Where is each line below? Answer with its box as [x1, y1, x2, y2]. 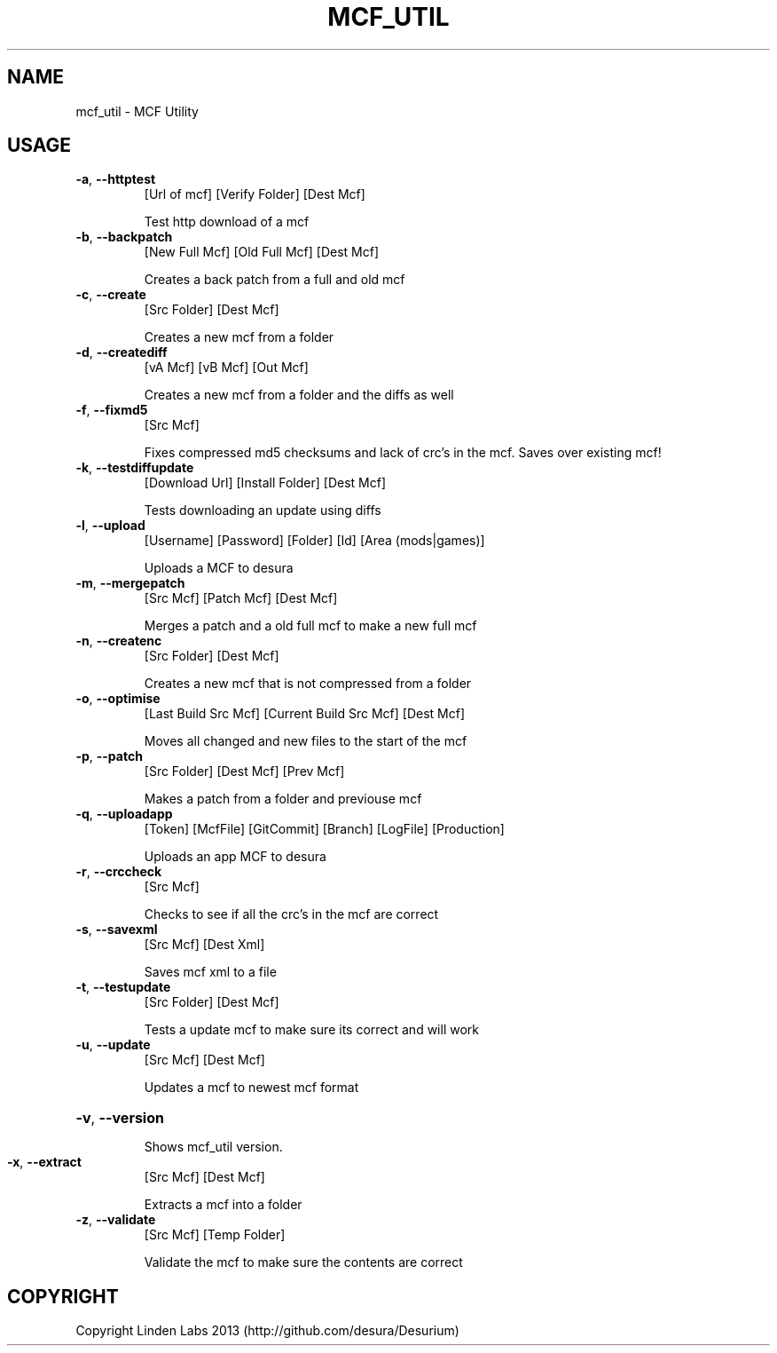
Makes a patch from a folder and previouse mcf [144, 791, 422, 807]
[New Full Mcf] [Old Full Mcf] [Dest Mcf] [144, 244, 379, 260]
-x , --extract [7, 1154, 82, 1170]
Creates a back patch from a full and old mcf [144, 272, 405, 288]
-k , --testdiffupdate [75, 460, 194, 476]
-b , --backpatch [75, 229, 173, 245]
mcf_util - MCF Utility [75, 103, 199, 119]
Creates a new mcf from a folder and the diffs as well [144, 387, 454, 403]
